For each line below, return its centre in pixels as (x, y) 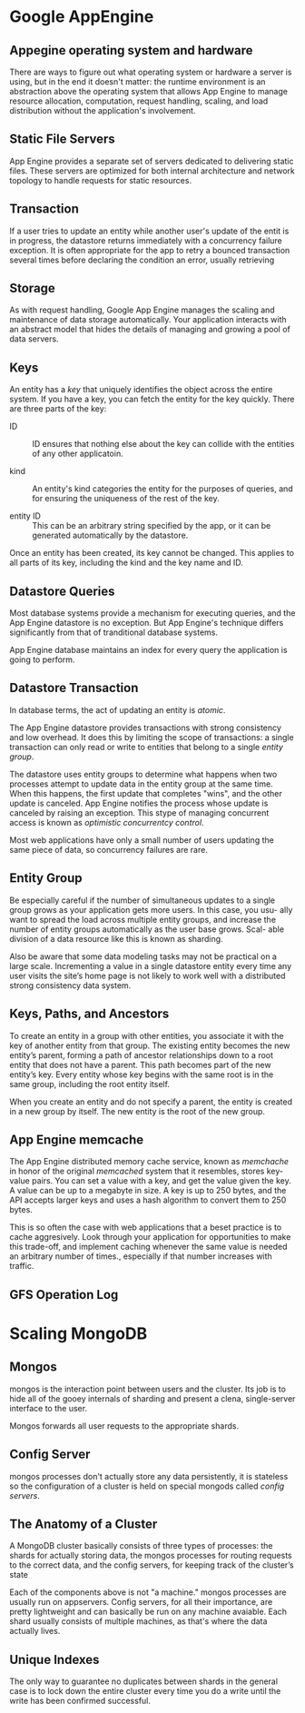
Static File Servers (62, 139)
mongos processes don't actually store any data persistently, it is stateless (149, 1476)
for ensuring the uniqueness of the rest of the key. (126, 499)
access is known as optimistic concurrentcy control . (107, 822)
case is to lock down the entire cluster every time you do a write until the (145, 1691)
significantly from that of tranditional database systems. (113, 632)
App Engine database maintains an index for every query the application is (148, 650)
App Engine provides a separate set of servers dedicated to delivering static (152, 161)
